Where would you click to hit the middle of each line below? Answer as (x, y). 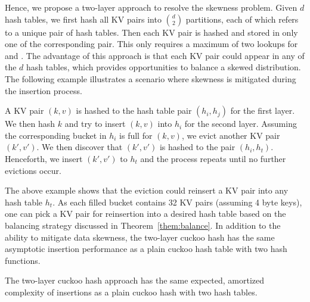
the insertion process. (44, 90)
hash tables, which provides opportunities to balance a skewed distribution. (164, 67)
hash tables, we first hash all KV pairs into (83, 19)
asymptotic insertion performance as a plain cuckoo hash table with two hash (146, 249)
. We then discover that (80, 147)
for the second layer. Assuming (241, 124)
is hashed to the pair (197, 147)
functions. (23, 260)
